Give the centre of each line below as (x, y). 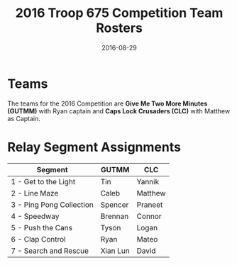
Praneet (150, 205)
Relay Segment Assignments (94, 147)
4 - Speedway (35, 216)
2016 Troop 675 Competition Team (119, 13)
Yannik (148, 181)
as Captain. (24, 118)
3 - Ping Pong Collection (52, 205)
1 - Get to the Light (43, 181)
